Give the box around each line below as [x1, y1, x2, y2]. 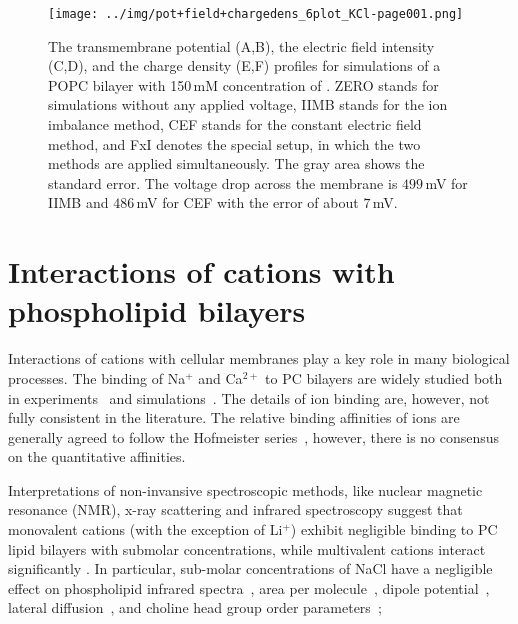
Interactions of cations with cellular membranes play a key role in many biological [8, 348, 510, 369]
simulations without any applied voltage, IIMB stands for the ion [48, 94, 448, 115]
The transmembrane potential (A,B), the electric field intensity [48, 35, 435, 56]
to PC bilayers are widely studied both [265, 367, 503, 388]
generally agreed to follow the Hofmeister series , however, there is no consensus [8, 426, 500, 447]
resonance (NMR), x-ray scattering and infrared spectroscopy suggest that [8, 499, 463, 520]
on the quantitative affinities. [8, 446, 186, 467]
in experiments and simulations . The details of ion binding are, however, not [8, 387, 490, 408]
